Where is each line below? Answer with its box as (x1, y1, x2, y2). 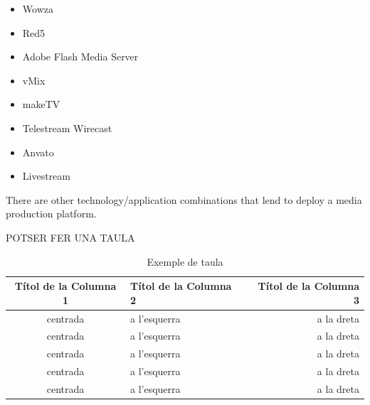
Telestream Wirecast (22, 120, 112, 135)
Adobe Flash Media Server (22, 49, 139, 64)
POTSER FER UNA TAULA (6, 229, 135, 244)
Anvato (22, 144, 54, 159)
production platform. (6, 206, 97, 221)
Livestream (22, 168, 70, 183)
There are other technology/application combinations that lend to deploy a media (6, 192, 362, 207)
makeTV (22, 97, 60, 112)
